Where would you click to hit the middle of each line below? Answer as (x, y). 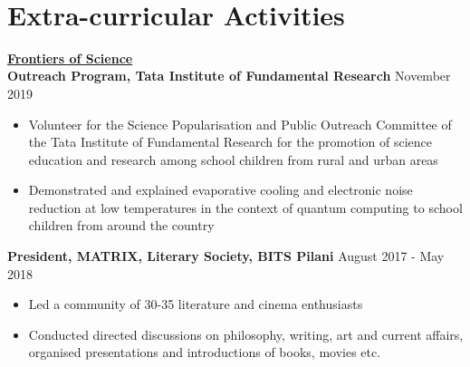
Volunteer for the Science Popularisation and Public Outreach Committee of (240, 124)
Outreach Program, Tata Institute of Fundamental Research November (229, 76)
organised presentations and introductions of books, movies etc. (205, 352)
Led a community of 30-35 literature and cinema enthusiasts (196, 304)
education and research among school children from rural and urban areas (233, 159)
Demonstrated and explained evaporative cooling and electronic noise (221, 190)
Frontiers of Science (70, 58)
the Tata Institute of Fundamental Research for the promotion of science (230, 142)
